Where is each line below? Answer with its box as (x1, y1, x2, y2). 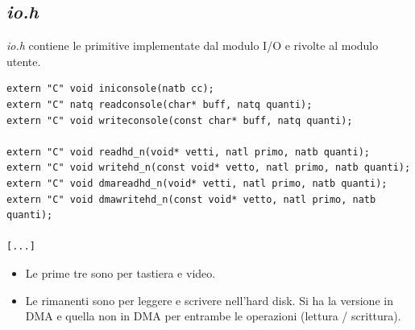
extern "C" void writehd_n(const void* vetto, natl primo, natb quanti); (6, 162, 411, 174)
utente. (6, 52, 41, 69)
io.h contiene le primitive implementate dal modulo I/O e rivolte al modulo (6, 37, 379, 54)
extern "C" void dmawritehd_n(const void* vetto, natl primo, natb (6, 193, 376, 205)
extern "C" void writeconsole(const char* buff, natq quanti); (6, 114, 353, 126)
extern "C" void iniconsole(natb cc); (6, 83, 214, 95)
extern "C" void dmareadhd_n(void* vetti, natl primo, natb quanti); (6, 177, 388, 189)
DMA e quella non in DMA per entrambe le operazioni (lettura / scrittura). (25, 307, 401, 324)
